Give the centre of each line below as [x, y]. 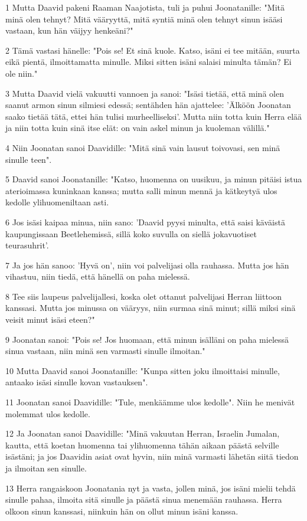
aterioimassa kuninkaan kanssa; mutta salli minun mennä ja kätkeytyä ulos [141, 190]
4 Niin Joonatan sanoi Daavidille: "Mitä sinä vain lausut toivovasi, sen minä [143, 147]
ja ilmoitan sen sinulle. [46, 468]
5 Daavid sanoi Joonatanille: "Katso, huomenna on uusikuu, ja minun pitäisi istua [154, 179]
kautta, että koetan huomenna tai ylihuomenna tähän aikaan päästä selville [142, 445]
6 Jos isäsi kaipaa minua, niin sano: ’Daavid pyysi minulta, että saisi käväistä [145, 222]
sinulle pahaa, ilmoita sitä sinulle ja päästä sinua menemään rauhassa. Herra [144, 499]
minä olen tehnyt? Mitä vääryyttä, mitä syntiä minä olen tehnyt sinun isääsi [144, 19]
